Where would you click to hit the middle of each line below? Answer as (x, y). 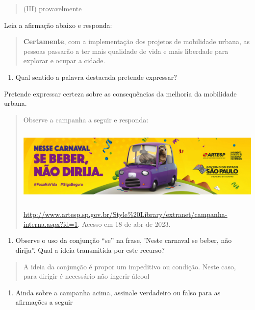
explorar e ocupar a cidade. (64, 60)
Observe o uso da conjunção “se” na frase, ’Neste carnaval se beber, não (124, 240)
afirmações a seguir (44, 302)
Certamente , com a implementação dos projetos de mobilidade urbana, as (137, 41)
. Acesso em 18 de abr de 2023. (124, 224)
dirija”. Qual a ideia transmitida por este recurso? (90, 250)
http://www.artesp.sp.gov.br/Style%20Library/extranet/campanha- (125, 214)
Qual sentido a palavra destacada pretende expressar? (96, 77)
